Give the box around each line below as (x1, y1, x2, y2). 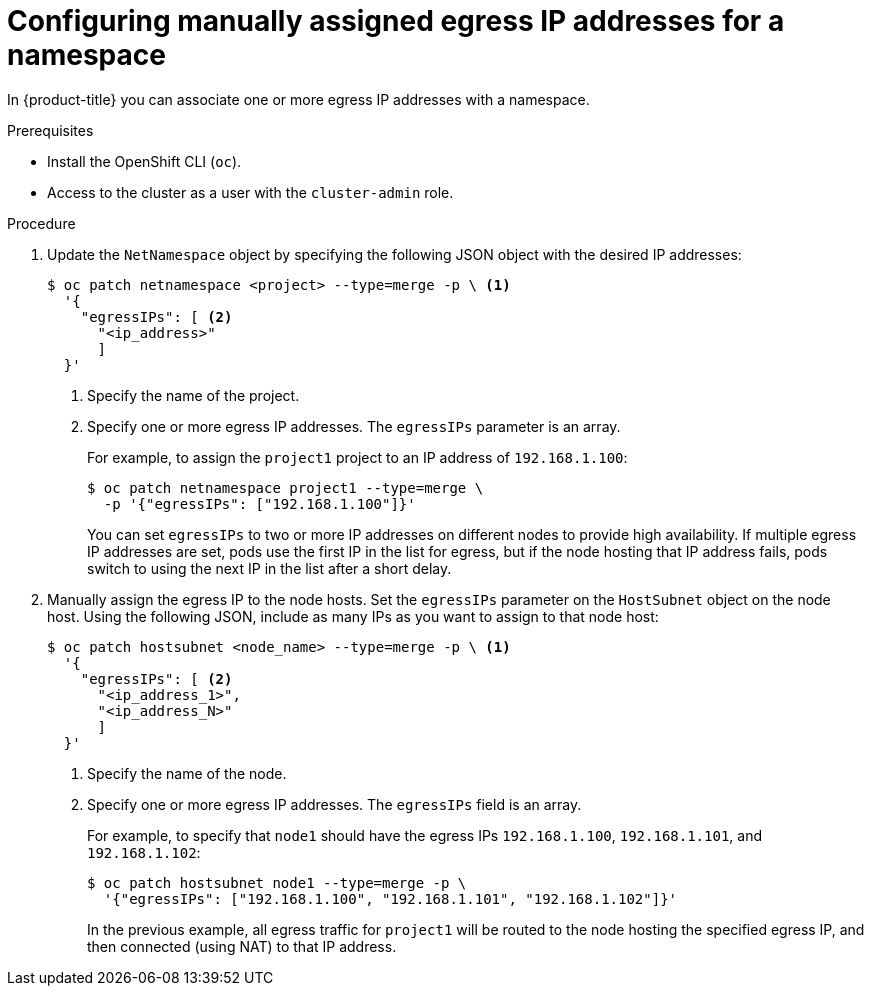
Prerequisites (7, 121, 94, 139)
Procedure (7, 214, 76, 232)
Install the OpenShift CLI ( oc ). (47, 152, 242, 170)
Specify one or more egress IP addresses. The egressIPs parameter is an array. (87, 417, 621, 435)
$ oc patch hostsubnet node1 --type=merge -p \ (87, 874, 467, 891)
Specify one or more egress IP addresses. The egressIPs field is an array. (87, 795, 582, 813)
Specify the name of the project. (87, 386, 300, 404)
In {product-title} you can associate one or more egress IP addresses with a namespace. (7, 90, 590, 108)
